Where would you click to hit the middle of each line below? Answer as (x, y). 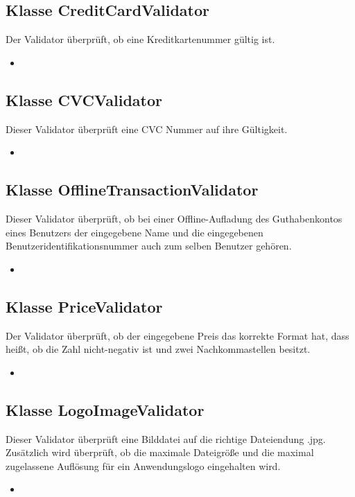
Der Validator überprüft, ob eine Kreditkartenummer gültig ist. (140, 39)
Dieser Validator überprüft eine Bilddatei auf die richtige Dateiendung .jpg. (166, 438)
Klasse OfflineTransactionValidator (132, 190)
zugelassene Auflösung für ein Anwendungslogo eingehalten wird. (143, 465)
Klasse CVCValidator (84, 99)
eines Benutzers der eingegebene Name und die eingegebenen (135, 232)
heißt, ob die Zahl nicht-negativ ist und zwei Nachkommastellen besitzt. (158, 349)
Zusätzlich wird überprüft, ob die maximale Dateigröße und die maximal (160, 452)
